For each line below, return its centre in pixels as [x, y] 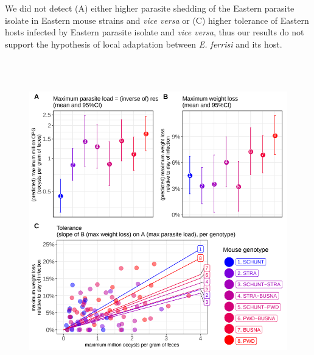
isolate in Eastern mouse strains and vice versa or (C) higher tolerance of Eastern [157, 20]
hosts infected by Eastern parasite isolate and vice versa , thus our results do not [155, 32]
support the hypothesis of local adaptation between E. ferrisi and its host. [144, 44]
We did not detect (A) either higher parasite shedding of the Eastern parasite [150, 8]
